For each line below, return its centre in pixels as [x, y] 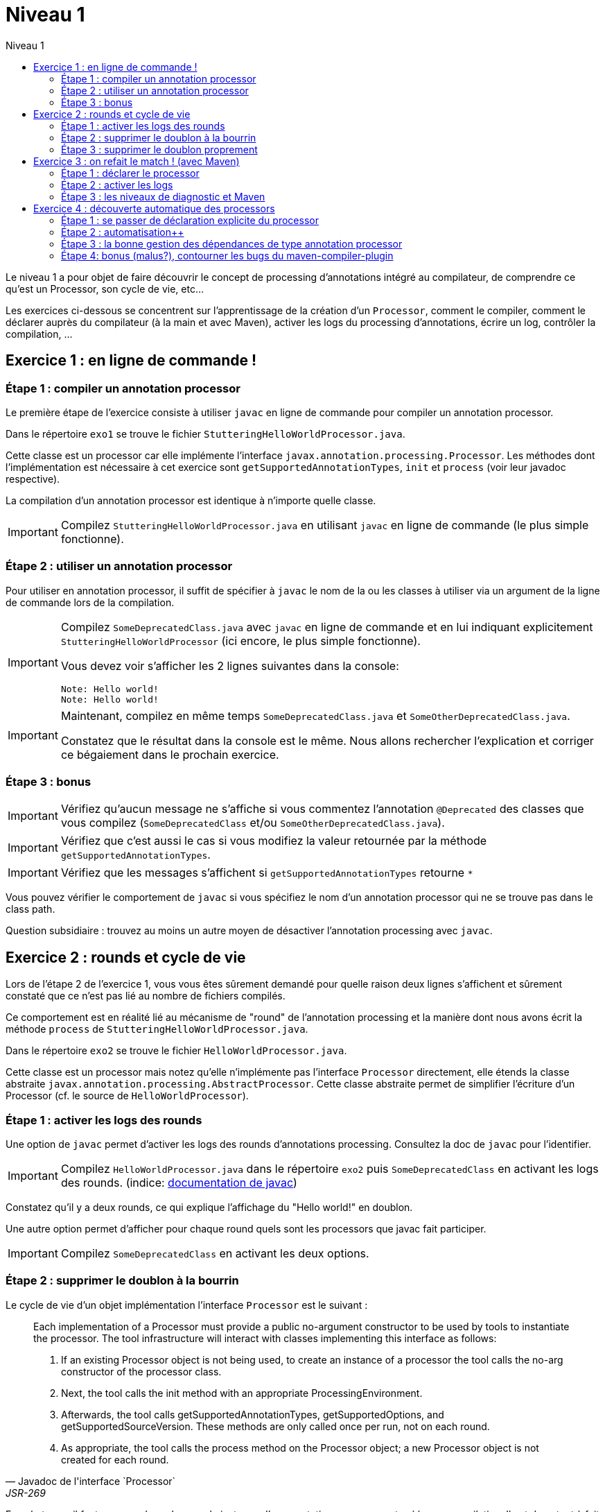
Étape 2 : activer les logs [117, 184]
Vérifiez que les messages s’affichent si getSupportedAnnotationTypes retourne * [267, 873]
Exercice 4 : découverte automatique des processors [154, 208]
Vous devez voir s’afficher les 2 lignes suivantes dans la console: [230, 665]
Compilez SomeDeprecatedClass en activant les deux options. [215, 1254]
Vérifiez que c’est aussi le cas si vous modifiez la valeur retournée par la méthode [274, 841]
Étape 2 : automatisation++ [123, 232]
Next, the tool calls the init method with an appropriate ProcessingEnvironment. [242, 1393]
